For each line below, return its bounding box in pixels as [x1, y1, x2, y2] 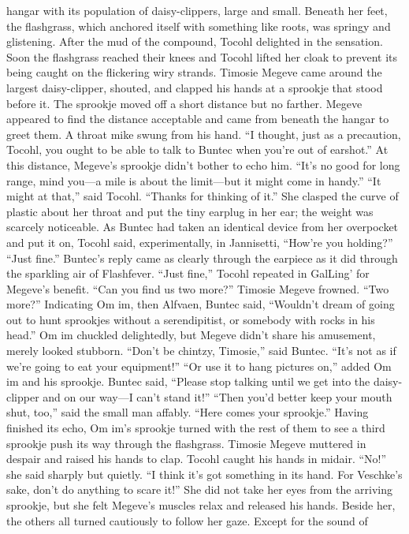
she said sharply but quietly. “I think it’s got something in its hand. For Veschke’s [6, 465, 403, 482]
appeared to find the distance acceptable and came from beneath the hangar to [6, 110, 389, 127]
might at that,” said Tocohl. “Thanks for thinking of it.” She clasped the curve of [6, 188, 399, 204]
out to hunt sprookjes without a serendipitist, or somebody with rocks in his [6, 311, 375, 327]
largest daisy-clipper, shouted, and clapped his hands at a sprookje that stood [6, 79, 383, 95]
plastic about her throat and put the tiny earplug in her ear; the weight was [6, 203, 374, 219]
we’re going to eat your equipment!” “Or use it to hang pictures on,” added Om [6, 357, 392, 374]
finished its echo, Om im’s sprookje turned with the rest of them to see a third [6, 420, 385, 436]
